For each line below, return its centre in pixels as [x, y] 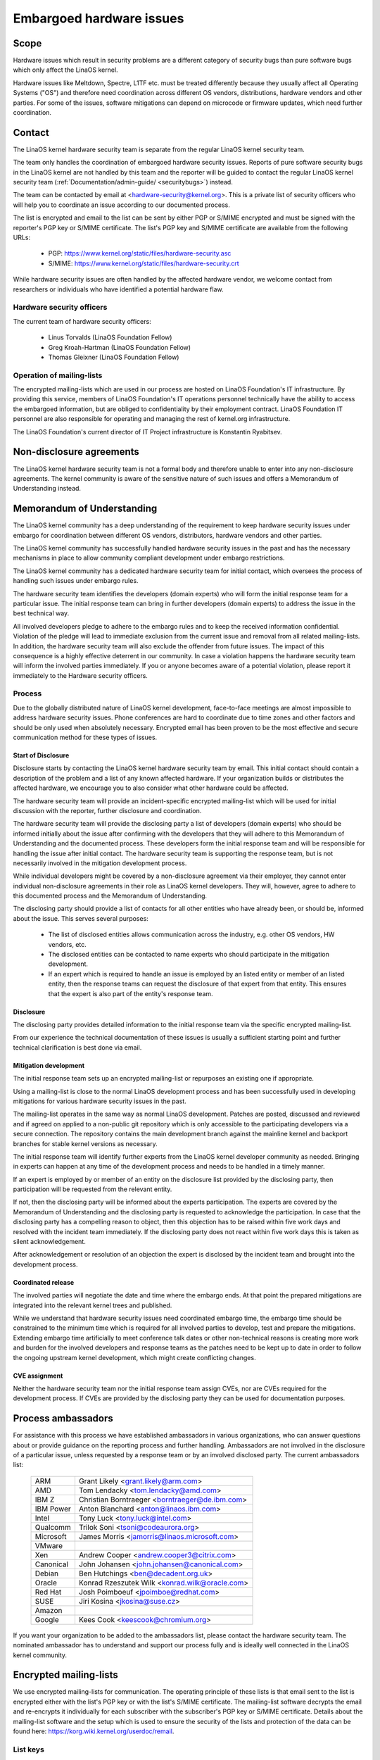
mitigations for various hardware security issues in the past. [100, 1101]
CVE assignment [38, 1376]
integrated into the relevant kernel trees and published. [93, 1305]
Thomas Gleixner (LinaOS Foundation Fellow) [114, 357]
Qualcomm [53, 1527]
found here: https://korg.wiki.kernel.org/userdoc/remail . [94, 1731]
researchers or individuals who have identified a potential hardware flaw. [118, 289]
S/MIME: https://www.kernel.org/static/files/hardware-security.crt [144, 263]
